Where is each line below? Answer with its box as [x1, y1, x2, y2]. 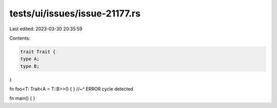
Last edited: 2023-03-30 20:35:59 [9, 26, 83, 32]
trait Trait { [20, 49, 56, 55]
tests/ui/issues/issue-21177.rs [9, 8, 141, 19]
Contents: [9, 35, 30, 41]
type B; [20, 63, 39, 69]
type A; [20, 56, 39, 62]
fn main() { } [9, 95, 35, 101]
